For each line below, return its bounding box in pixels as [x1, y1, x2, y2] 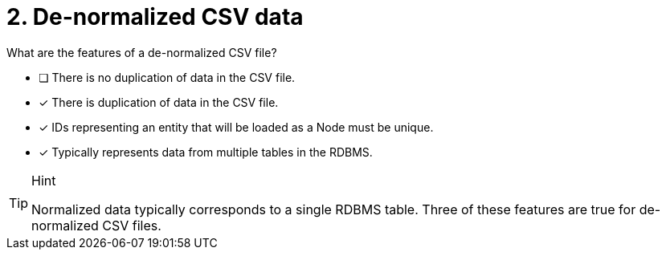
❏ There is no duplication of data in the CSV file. [39, 70, 296, 84]
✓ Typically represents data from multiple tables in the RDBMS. [39, 144, 373, 159]
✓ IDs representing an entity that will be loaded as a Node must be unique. [39, 120, 434, 134]
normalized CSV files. [31, 217, 161, 234]
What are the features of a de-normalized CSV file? [6, 45, 277, 59]
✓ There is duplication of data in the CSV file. [39, 95, 279, 109]
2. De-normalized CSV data [6, 3, 304, 30]
